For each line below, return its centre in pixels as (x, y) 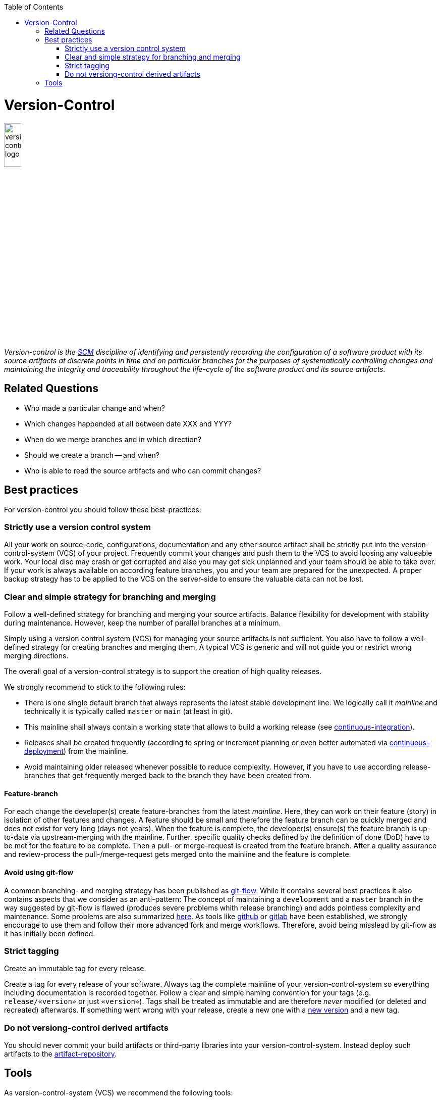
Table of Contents (34, 7)
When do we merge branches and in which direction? (113, 439)
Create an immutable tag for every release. (75, 969)
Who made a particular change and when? (95, 408)
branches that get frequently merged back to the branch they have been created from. (168, 776)
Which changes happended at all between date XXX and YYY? (128, 423)
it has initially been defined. (50, 933)
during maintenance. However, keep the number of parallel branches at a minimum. (143, 623)
